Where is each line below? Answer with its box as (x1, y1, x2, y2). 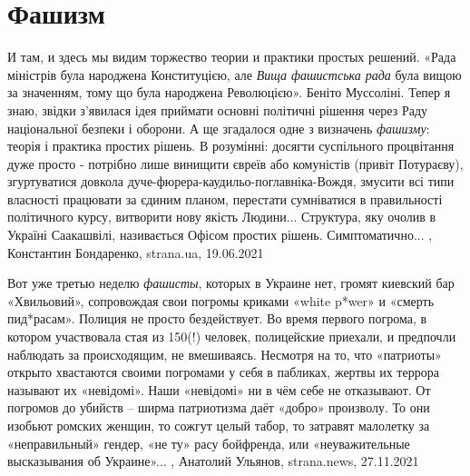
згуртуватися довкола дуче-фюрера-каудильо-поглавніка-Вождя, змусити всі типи (7, 172, 455, 191)
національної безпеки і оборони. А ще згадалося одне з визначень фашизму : (7, 118, 430, 137)
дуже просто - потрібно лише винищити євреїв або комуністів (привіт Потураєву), (7, 154, 464, 173)
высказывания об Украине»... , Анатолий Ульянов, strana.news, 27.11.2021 (7, 451, 419, 471)
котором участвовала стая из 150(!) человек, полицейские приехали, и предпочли (7, 327, 456, 346)
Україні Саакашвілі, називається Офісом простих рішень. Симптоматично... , (7, 225, 433, 244)
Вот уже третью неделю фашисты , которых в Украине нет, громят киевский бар (7, 273, 455, 293)
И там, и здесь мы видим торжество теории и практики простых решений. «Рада (7, 47, 456, 66)
